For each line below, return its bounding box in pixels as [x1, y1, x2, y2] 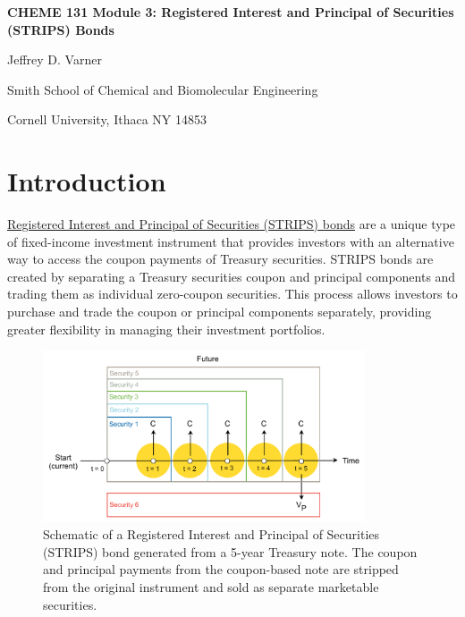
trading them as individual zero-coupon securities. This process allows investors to [7, 284, 458, 303]
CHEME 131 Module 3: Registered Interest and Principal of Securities [7, 3, 454, 21]
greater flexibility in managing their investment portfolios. [7, 319, 325, 338]
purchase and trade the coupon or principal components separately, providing [7, 302, 432, 321]
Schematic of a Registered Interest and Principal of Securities [43, 525, 380, 544]
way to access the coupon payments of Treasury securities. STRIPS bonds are [7, 249, 434, 268]
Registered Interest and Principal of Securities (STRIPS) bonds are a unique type [7, 215, 456, 233]
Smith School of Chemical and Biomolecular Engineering [7, 80, 318, 98]
